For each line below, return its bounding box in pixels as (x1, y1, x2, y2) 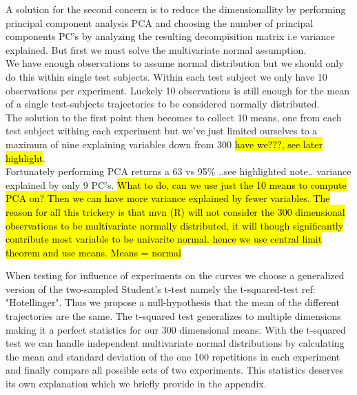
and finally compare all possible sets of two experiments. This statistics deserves (6, 363, 344, 377)
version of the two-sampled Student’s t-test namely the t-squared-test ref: (6, 281, 316, 296)
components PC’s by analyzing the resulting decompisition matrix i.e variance (6, 29, 335, 43)
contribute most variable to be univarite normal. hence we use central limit (6, 232, 323, 246)
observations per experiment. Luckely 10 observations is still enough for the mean (6, 83, 349, 97)
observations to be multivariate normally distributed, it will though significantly (6, 218, 344, 232)
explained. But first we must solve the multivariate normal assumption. (6, 42, 307, 57)
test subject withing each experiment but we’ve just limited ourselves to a (6, 123, 318, 138)
